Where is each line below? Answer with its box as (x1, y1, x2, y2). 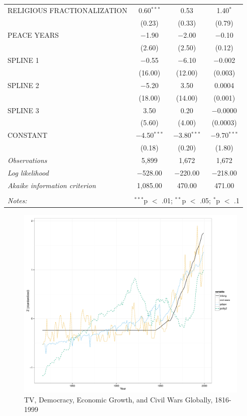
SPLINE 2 (8, 79, 39, 90)
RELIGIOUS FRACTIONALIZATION (8, 5, 128, 15)
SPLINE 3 (8, 105, 39, 115)
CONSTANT (8, 130, 48, 140)
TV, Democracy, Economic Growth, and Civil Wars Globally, (24, 394, 213, 404)
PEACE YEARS (8, 30, 59, 40)
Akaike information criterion (8, 180, 96, 190)
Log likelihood (8, 167, 49, 178)
